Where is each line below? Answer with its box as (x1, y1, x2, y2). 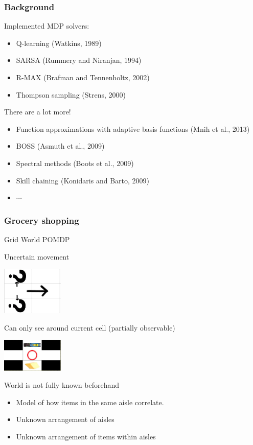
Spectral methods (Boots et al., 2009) (16, 157, 134, 168)
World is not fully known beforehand (4, 380, 119, 390)
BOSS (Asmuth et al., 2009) (16, 140, 105, 151)
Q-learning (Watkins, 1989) (16, 37, 102, 48)
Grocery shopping (4, 214, 79, 226)
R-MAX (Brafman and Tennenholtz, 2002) (16, 72, 150, 82)
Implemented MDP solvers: (4, 20, 89, 31)
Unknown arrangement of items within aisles (16, 431, 156, 441)
